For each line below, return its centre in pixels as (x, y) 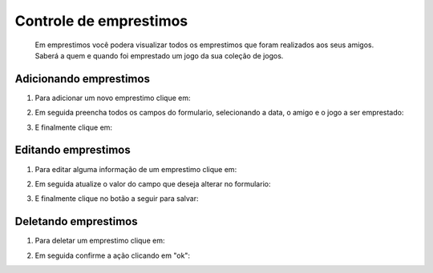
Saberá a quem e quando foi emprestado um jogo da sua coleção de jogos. (159, 55)
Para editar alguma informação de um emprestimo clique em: (136, 169)
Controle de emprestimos (101, 21)
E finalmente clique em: (73, 127)
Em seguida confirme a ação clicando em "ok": (113, 255)
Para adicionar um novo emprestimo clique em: (113, 98)
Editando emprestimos (73, 150)
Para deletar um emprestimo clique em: (100, 241)
